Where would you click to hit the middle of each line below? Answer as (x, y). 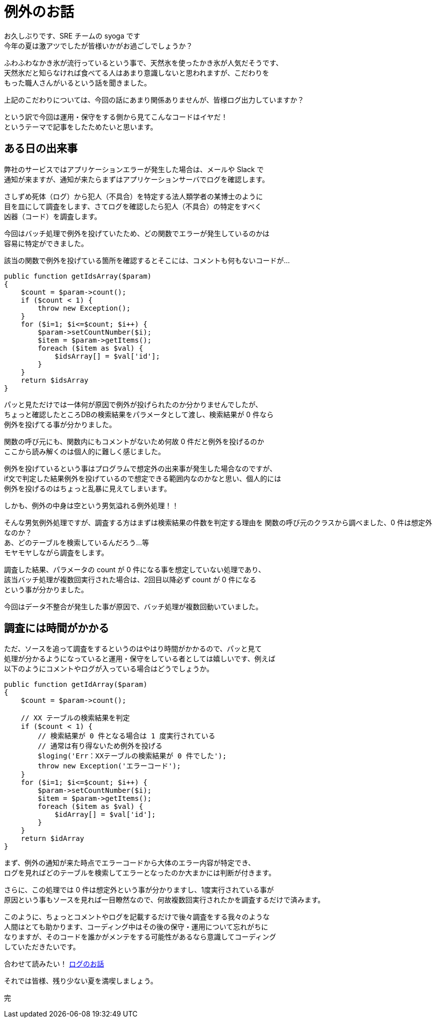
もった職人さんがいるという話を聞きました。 (77, 83)
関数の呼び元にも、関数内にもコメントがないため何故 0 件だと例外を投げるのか (134, 441)
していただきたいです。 (42, 947)
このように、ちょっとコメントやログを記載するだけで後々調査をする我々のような (137, 917)
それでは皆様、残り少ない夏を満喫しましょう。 (81, 981)
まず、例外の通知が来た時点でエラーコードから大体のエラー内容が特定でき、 (130, 863)
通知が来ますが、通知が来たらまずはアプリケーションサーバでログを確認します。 (136, 179)
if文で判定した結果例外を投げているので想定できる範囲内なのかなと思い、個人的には (143, 478)
